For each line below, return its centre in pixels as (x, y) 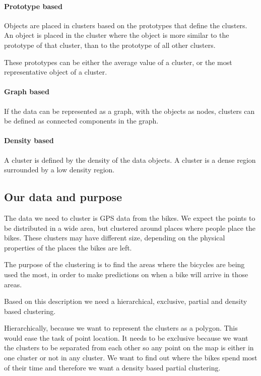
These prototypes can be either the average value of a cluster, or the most (118, 62)
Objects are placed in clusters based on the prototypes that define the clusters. (126, 25)
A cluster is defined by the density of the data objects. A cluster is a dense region (130, 160)
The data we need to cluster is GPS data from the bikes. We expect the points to (130, 217)
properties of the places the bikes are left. (68, 247)
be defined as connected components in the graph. (81, 121)
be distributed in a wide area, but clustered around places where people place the (130, 228)
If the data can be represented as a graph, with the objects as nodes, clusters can (129, 111)
